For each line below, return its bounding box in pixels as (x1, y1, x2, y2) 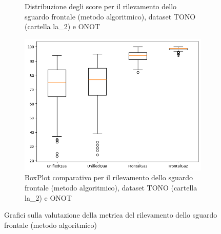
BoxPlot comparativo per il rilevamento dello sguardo (25, 172, 193, 183)
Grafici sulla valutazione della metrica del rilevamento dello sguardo (4, 209, 217, 220)
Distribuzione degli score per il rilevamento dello (25, 1, 177, 11)
